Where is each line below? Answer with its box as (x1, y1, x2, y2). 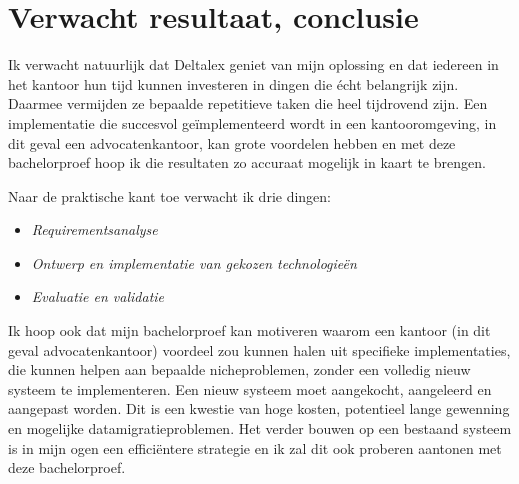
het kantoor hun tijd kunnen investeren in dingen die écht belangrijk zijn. (8, 73, 459, 94)
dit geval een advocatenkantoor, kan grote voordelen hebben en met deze (8, 132, 456, 153)
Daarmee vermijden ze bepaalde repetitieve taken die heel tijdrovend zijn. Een (8, 93, 488, 114)
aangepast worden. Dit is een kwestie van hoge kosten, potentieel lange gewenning (8, 398, 510, 419)
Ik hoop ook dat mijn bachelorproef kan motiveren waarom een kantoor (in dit (8, 320, 491, 341)
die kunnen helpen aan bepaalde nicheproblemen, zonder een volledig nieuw (8, 359, 471, 380)
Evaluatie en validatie (31, 286, 165, 307)
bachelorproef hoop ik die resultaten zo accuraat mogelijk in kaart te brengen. (8, 152, 486, 173)
